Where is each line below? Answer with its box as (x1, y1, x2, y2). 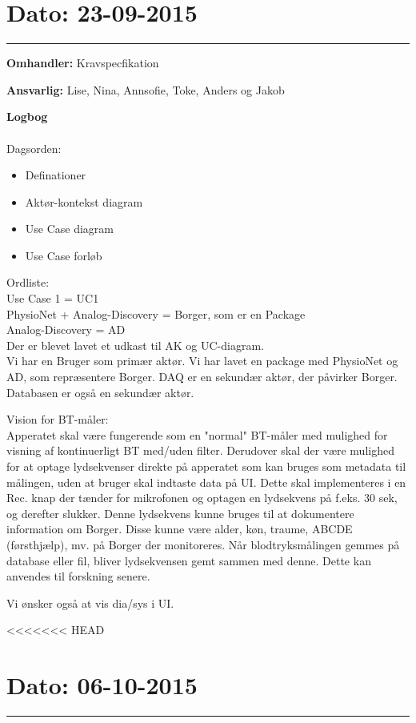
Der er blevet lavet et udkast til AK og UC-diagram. (6, 336, 264, 353)
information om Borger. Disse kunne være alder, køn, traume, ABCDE (6, 520, 353, 537)
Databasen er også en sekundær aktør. (6, 384, 194, 400)
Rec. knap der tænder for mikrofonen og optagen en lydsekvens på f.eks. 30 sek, (6, 489, 398, 506)
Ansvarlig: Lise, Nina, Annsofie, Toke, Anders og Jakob (6, 81, 285, 98)
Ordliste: (6, 274, 50, 291)
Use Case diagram (25, 220, 114, 237)
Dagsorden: (6, 139, 62, 156)
